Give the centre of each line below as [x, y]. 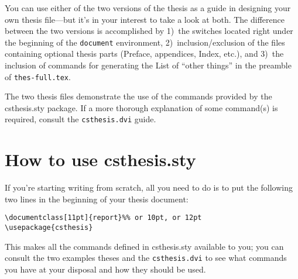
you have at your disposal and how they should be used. [105, 269]
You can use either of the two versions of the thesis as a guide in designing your [148, 8]
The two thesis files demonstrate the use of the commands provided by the [138, 96]
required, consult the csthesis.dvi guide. [81, 119]
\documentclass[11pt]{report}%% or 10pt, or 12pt [103, 218]
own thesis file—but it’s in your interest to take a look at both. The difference [145, 19]
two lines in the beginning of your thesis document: [97, 199]
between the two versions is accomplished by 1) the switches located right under [149, 31]
